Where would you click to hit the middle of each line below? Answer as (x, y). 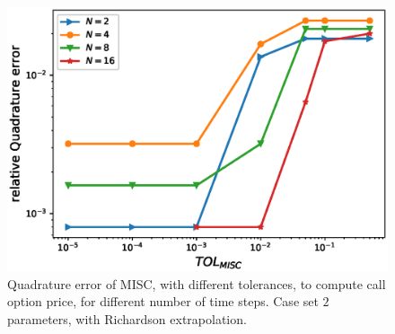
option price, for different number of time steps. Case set (163, 301)
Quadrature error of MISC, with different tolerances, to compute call (197, 283)
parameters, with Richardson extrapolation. (127, 318)
